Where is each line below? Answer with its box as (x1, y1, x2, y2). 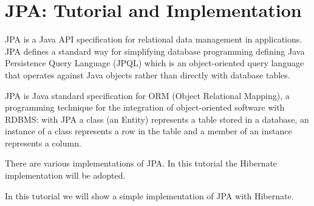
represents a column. (5, 136, 81, 149)
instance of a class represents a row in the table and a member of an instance (5, 125, 292, 137)
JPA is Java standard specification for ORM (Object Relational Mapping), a (5, 89, 290, 101)
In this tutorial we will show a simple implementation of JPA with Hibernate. (5, 189, 294, 202)
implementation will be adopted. (5, 169, 126, 182)
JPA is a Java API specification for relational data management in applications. (5, 33, 302, 46)
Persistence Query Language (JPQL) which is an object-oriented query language (5, 57, 304, 69)
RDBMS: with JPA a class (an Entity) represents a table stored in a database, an (5, 112, 309, 125)
